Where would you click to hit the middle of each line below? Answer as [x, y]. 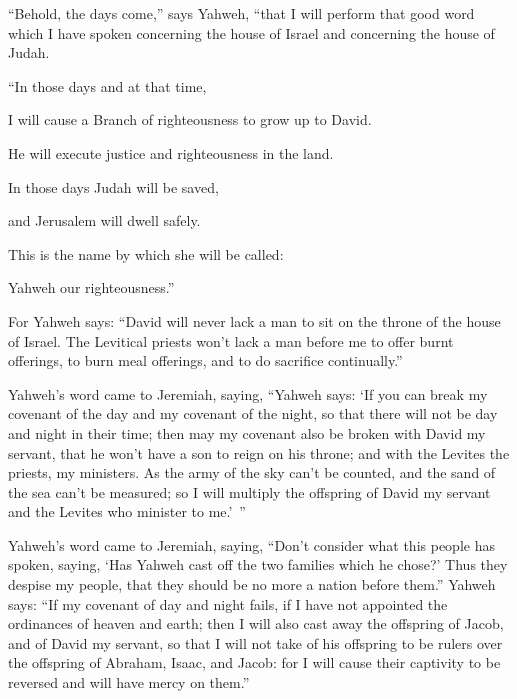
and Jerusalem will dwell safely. [104, 220]
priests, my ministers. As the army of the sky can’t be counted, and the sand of [252, 472]
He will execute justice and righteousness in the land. [171, 152]
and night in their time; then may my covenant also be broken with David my [247, 432]
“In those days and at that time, [107, 85]
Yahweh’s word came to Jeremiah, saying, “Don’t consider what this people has [251, 544]
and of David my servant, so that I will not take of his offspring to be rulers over [255, 642]
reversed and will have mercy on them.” [129, 682]
